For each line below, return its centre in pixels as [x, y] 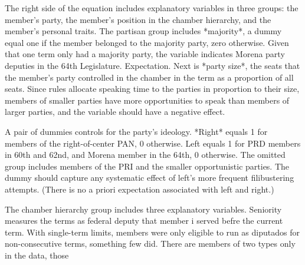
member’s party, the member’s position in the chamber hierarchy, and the [138, 19]
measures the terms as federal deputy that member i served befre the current [144, 221]
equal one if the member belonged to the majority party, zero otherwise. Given [147, 42]
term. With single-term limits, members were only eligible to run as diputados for [152, 232]
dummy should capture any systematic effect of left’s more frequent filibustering [150, 178]
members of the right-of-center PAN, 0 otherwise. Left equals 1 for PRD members [153, 143]
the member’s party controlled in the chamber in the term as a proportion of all [149, 77]
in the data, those [37, 255]
